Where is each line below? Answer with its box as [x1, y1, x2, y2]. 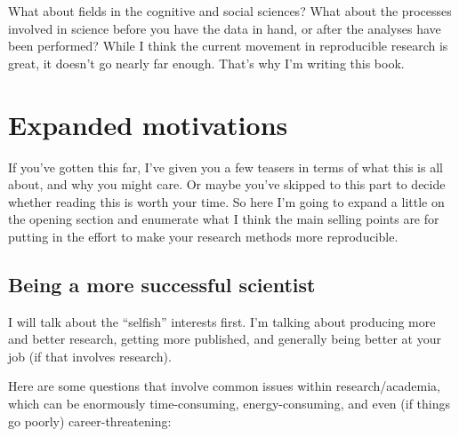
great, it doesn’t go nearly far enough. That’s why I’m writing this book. [8, 53, 405, 72]
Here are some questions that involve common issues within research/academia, [8, 377, 440, 395]
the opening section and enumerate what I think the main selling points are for [8, 210, 439, 228]
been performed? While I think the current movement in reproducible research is [8, 36, 448, 55]
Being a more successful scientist [8, 270, 316, 298]
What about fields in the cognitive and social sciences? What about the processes [8, 2, 452, 20]
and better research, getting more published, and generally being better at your [8, 330, 441, 348]
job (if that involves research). [8, 346, 172, 365]
